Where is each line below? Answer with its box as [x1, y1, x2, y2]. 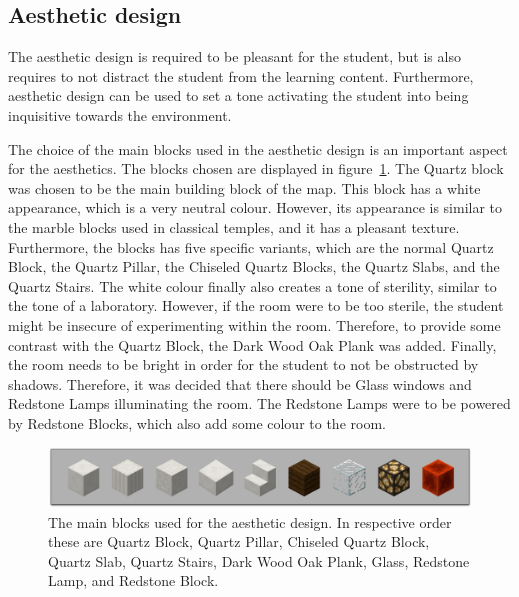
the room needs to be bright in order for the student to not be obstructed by [8, 354, 479, 375]
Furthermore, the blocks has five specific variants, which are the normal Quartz [8, 236, 494, 257]
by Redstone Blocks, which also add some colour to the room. [8, 412, 386, 433]
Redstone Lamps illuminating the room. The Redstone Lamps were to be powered [8, 393, 511, 414]
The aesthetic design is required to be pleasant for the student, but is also [8, 46, 461, 67]
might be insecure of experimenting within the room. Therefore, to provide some [8, 314, 501, 335]
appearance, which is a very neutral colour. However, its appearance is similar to [8, 197, 503, 218]
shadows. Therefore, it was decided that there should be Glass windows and [8, 373, 472, 394]
